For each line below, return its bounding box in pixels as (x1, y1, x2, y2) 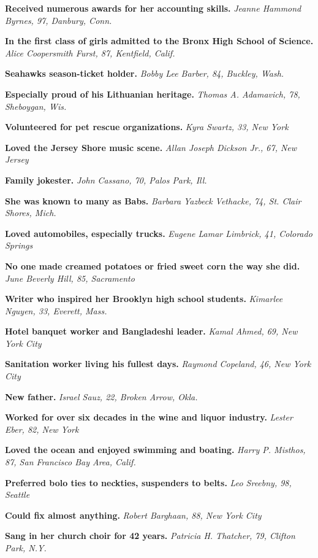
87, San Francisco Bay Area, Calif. (5, 455, 136, 468)
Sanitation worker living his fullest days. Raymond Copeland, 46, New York (5, 357, 311, 370)
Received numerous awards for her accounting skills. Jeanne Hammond (5, 2, 301, 14)
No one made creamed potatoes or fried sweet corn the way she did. (5, 259, 300, 272)
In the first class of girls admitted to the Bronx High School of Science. (5, 34, 314, 47)
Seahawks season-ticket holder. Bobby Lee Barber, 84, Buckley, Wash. (5, 67, 284, 80)
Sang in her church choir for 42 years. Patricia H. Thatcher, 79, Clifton (5, 529, 295, 542)
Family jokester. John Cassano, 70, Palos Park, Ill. (5, 173, 207, 186)
